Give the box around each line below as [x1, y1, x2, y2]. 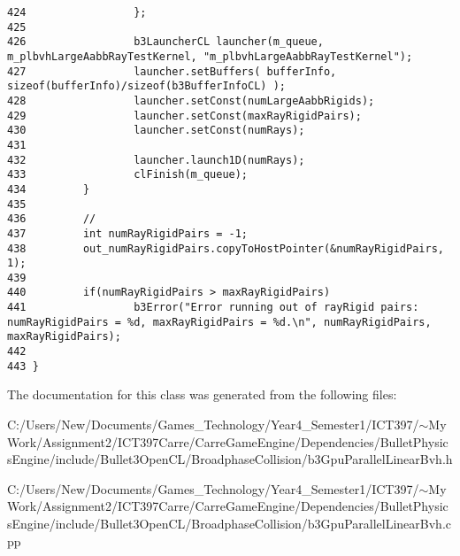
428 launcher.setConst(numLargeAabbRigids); [7, 94, 375, 107]
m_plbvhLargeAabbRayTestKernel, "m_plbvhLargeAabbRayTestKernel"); [7, 50, 413, 63]
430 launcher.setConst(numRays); [7, 124, 305, 137]
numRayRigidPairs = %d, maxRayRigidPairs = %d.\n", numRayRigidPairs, [7, 315, 432, 328]
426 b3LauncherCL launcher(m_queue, [7, 35, 324, 49]
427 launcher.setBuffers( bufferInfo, [7, 65, 337, 78]
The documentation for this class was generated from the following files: [7, 385, 397, 404]
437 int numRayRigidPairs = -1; [7, 227, 249, 240]
